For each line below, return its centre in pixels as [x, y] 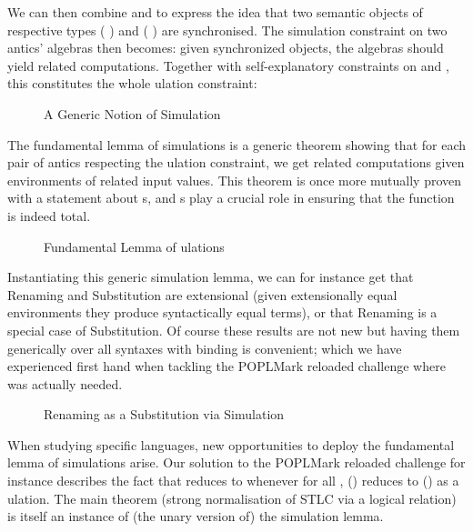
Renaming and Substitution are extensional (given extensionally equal [202, 294]
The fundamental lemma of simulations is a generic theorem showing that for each [236, 144]
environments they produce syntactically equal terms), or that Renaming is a [222, 312]
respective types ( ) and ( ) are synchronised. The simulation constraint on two [227, 30]
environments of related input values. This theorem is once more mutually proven [235, 180]
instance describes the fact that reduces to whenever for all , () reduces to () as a [233, 481]
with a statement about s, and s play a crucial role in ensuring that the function [231, 198]
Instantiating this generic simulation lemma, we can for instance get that [211, 277]
